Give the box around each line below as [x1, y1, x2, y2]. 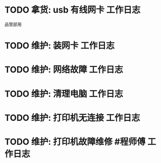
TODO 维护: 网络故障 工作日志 [4, 64, 123, 75]
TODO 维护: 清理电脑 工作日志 [4, 88, 123, 99]
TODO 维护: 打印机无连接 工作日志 [4, 112, 140, 123]
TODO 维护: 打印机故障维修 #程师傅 [4, 136, 146, 147]
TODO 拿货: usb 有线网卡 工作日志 [4, 4, 141, 16]
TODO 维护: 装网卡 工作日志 [4, 40, 115, 51]
